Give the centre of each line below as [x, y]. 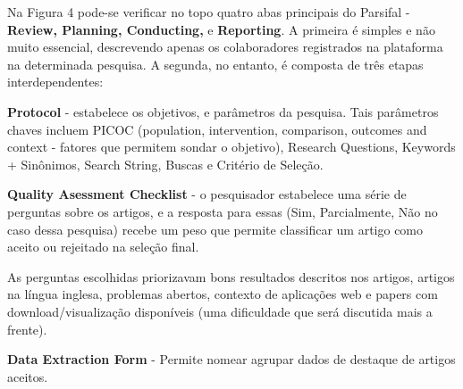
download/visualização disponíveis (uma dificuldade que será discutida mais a [220, 311]
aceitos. [28, 376]
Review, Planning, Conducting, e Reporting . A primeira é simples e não [221, 29]
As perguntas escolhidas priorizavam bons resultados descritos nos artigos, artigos [231, 276]
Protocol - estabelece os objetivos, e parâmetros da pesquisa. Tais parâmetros [223, 111]
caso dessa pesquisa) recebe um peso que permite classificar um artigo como [215, 229]
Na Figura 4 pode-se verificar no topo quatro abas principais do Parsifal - [209, 12]
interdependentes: [55, 82]
